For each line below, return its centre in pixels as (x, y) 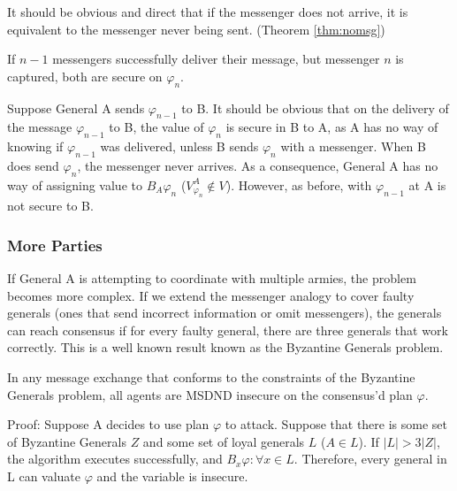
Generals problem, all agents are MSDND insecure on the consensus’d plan (210, 394)
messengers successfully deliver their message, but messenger (216, 59)
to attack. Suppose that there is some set (336, 424)
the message (40, 127)
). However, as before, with (299, 184)
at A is (427, 184)
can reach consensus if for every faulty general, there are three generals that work (228, 330)
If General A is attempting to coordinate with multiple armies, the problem (212, 277)
